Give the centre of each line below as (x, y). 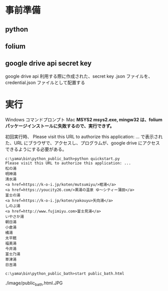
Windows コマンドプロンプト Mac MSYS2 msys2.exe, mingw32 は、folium (84, 119)
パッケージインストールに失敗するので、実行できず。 (60, 126)
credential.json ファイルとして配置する (45, 82)
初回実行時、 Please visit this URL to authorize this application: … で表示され (84, 136)
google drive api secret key (48, 63)
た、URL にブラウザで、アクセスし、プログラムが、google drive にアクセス (83, 143)
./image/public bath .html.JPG (34, 283)
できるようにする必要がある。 (36, 149)
